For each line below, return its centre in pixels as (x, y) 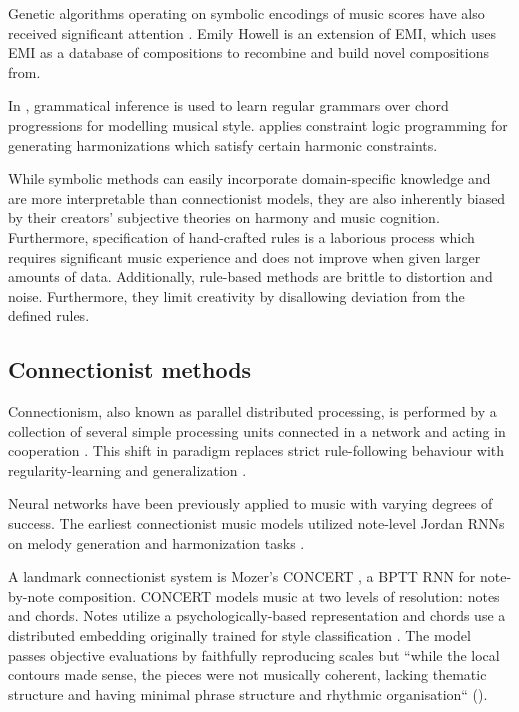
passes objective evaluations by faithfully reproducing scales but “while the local (254, 654)
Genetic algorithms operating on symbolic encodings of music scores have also (246, 13)
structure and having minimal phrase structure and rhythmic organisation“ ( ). (248, 693)
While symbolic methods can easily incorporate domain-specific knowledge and (249, 178)
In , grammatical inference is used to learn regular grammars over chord (228, 105)
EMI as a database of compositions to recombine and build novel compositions (248, 52)
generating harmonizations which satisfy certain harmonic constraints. (223, 144)
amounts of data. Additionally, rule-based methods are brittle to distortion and (250, 276)
